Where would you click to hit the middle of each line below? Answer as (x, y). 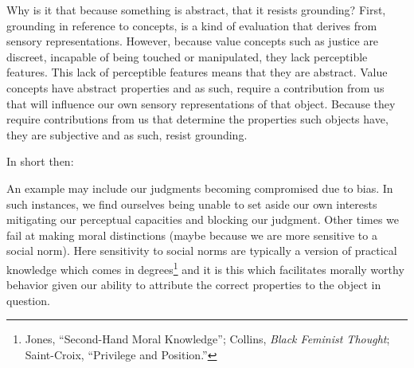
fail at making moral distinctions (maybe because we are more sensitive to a (192, 235)
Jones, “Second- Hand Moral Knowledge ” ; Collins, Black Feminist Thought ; (207, 339)
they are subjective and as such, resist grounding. (127, 134)
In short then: (40, 161)
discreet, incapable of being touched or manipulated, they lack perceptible (187, 56)
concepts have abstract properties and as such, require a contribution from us (195, 87)
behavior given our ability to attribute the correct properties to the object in (194, 285)
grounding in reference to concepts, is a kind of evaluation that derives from (192, 25)
